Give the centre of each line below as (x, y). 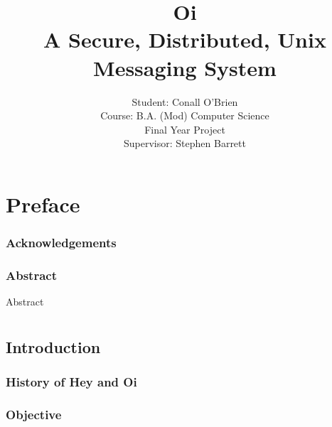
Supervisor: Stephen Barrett (185, 143)
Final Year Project (185, 129)
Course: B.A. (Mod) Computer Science (185, 115)
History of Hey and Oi (71, 382)
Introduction (53, 346)
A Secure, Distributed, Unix (185, 39)
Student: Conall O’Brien (185, 101)
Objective (34, 415)
